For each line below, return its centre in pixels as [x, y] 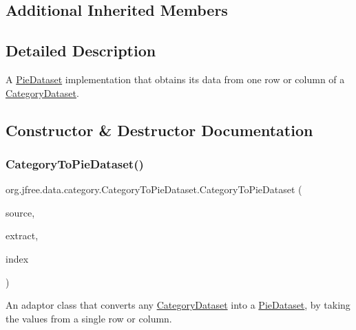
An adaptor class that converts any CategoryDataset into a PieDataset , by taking [178, 305]
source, [20, 212]
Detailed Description [81, 51]
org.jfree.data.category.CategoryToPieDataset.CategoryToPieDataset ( [154, 189]
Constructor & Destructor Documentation [159, 130]
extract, [22, 235]
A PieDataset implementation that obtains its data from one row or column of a [175, 79]
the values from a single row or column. [89, 318]
